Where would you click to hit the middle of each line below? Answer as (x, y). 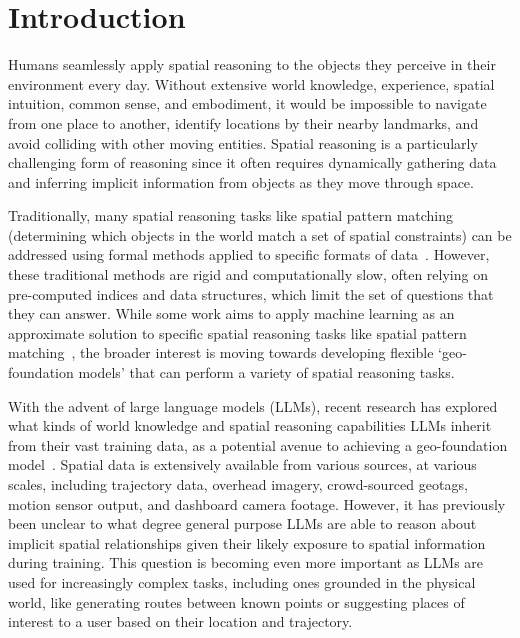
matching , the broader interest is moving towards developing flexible (221, 352)
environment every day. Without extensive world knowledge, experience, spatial (251, 83)
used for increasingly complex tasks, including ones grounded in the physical (242, 581)
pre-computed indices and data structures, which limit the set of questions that (251, 293)
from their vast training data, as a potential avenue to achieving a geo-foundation (258, 444)
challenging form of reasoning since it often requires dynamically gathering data (252, 162)
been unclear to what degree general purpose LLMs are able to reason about (242, 523)
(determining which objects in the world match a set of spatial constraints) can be (260, 234)
